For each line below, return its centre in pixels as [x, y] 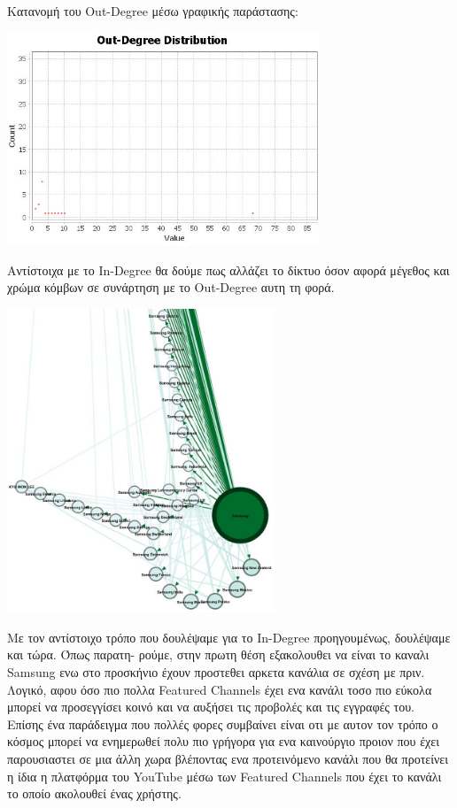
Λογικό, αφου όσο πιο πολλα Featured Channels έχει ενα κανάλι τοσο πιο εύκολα [220, 689]
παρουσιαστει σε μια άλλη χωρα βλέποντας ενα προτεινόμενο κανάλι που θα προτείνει [228, 759]
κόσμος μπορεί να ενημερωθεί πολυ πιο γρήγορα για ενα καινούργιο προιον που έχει [223, 741]
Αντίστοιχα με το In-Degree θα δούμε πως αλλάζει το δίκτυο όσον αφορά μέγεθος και [228, 269]
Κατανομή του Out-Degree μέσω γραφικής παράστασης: [153, 11]
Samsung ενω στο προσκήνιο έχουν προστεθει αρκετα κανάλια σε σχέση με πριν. [216, 672]
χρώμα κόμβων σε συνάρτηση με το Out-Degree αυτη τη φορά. [171, 287]
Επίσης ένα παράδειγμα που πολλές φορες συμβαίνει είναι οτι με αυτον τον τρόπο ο [223, 723]
